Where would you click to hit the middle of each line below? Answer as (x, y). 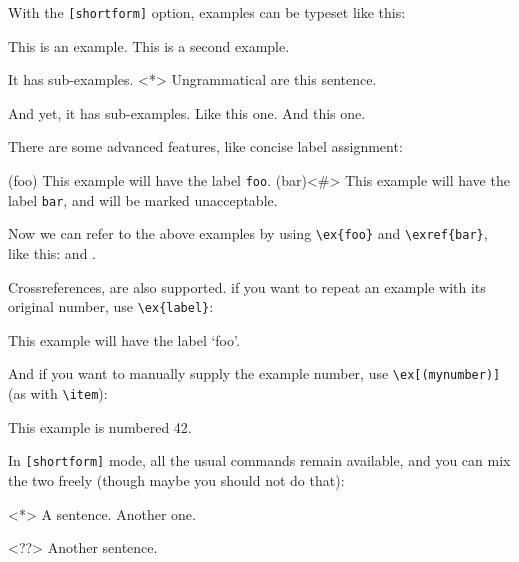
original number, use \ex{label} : (111, 306)
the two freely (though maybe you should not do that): (176, 480)
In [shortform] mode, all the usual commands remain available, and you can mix (259, 460)
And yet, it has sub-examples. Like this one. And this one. (187, 112)
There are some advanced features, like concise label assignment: (205, 146)
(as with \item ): (58, 393)
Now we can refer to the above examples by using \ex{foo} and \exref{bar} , (248, 233)
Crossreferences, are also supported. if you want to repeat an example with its (247, 286)
